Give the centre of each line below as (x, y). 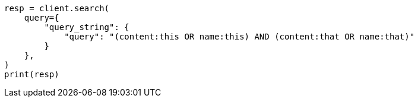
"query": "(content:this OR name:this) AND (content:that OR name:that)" (240, 37)
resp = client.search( (57, 8)
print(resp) (32, 74)
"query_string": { (87, 27)
